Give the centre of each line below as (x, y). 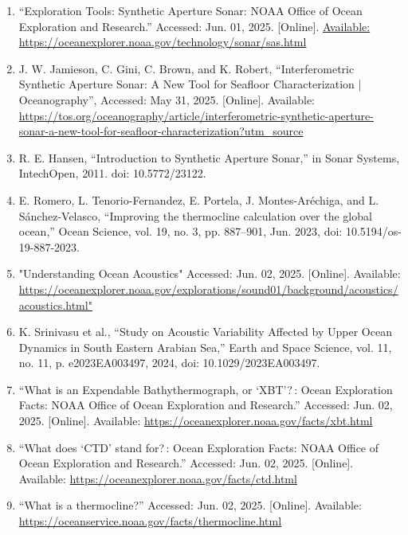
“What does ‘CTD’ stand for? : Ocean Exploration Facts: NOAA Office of (199, 447)
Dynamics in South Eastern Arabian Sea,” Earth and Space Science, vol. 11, (205, 347)
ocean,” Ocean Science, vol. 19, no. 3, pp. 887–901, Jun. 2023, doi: (180, 231)
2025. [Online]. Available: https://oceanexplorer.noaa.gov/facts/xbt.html (196, 421)
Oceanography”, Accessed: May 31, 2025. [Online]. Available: (167, 99)
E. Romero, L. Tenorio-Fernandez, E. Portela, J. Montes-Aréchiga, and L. (199, 199)
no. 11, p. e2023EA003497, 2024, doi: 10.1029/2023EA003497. (169, 363)
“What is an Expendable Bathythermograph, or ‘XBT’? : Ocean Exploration (206, 389)
